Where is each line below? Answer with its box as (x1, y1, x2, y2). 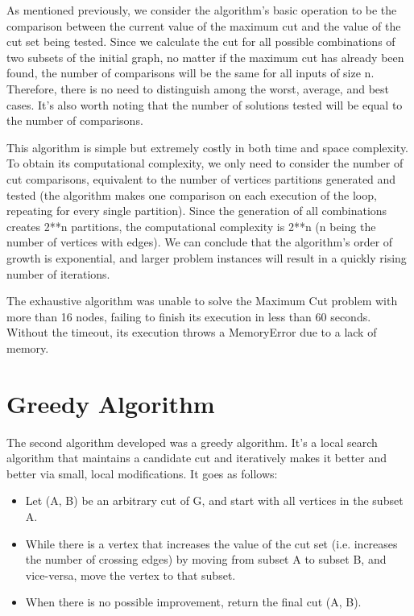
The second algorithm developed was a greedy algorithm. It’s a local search (6, 433, 378, 450)
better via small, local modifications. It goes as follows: (6, 465, 278, 482)
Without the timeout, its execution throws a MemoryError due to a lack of (6, 324, 377, 341)
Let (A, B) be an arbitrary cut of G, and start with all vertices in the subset (25, 492, 404, 509)
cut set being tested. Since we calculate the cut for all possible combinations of (6, 33, 395, 50)
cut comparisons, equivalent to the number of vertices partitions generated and (6, 170, 396, 187)
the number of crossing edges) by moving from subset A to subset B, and (25, 551, 387, 568)
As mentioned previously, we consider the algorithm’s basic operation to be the (6, 2, 397, 18)
